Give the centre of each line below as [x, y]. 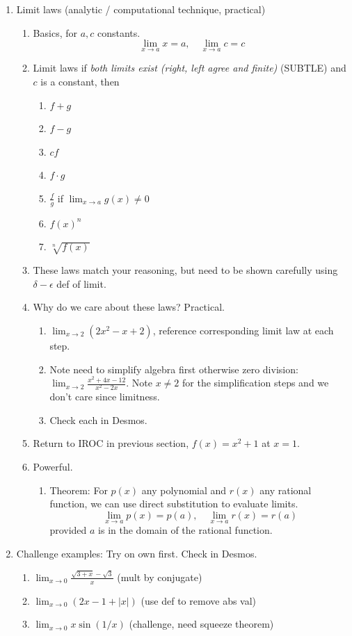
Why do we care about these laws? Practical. [129, 307]
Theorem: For [79, 490]
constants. [119, 32]
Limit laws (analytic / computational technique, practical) [141, 9]
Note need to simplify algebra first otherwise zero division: [174, 369]
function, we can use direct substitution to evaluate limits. [174, 504]
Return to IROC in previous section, [111, 443]
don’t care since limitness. [105, 397]
